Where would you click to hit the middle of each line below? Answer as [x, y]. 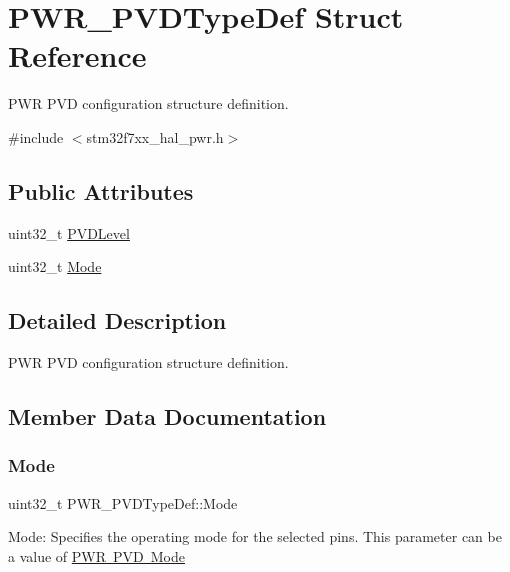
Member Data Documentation [167, 416]
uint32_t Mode [55, 266]
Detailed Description [117, 320]
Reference [77, 55]
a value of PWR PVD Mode [96, 555]
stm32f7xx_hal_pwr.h [155, 136]
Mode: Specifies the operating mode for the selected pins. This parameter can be [255, 536]
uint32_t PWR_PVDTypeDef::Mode [123, 502]
